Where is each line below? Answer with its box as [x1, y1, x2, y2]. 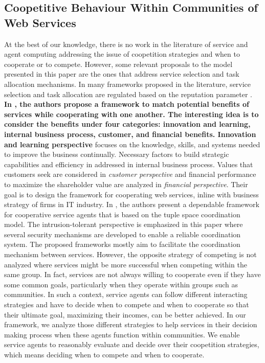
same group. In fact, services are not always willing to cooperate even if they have [4, 269, 261, 280]
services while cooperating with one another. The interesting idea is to [4, 108, 259, 119]
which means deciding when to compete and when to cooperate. [4, 349, 205, 359]
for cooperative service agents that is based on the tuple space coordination [4, 209, 240, 219]
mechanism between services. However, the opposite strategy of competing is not [4, 249, 257, 260]
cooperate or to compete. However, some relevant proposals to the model [4, 58, 233, 69]
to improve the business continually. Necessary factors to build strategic [4, 149, 229, 160]
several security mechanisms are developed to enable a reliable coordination [4, 229, 241, 239]
